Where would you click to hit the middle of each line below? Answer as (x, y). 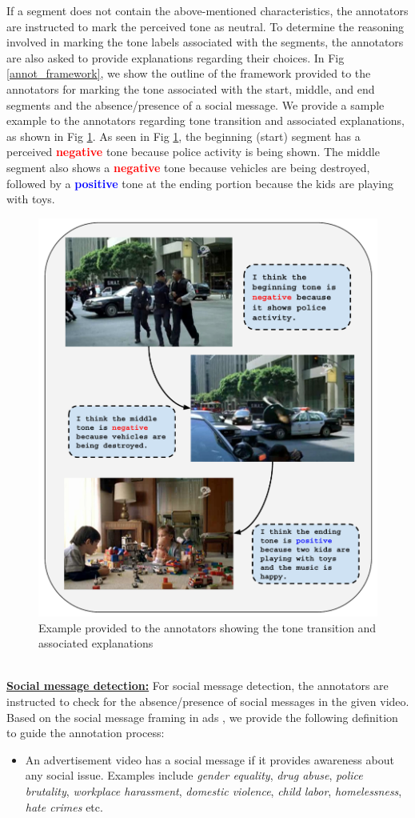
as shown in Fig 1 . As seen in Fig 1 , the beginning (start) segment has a (184, 136)
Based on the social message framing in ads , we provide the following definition (202, 717)
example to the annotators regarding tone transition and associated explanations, (206, 120)
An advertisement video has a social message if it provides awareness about (209, 759)
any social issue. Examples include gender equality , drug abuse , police (194, 775)
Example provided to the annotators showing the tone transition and (207, 627)
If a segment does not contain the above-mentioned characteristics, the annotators (207, 10)
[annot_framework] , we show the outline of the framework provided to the (189, 73)
